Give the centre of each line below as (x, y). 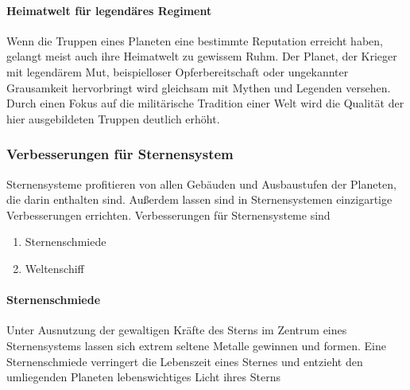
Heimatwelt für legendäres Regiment (109, 10)
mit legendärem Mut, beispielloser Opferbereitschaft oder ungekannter (178, 71)
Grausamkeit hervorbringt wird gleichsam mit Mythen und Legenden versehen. (199, 87)
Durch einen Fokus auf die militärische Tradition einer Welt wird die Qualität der (205, 103)
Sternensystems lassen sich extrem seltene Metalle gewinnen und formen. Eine (196, 345)
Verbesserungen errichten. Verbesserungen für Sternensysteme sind (168, 214)
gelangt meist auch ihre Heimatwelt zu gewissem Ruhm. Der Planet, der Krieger (202, 56)
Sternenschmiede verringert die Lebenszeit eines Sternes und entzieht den (185, 361)
